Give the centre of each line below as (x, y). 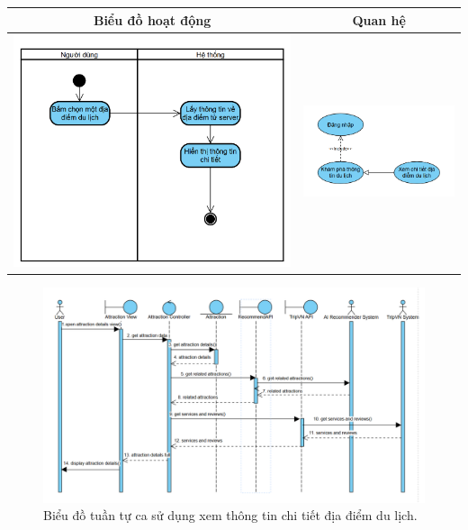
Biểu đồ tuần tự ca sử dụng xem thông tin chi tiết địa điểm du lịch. (230, 515)
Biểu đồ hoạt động (152, 19)
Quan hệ (379, 19)
